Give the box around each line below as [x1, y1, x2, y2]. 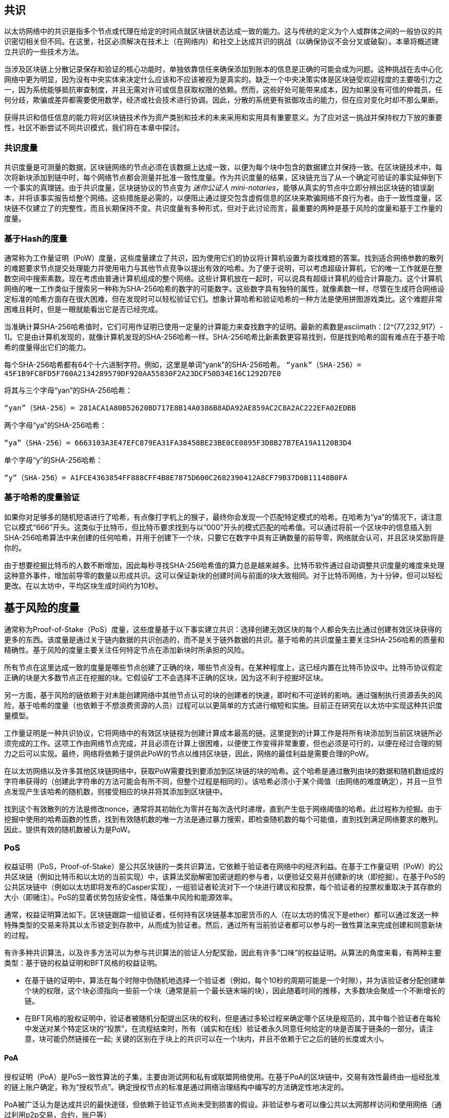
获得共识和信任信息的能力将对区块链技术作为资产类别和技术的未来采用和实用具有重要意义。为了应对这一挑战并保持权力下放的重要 [4, 113, 442, 122]
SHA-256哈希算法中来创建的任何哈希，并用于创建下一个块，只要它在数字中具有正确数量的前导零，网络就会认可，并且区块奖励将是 [4, 533, 445, 542]
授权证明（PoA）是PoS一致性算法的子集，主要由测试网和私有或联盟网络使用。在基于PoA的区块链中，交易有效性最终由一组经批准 [4, 1072, 440, 1082]
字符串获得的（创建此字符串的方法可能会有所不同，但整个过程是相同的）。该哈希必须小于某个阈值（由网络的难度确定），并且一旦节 [4, 776, 442, 786]
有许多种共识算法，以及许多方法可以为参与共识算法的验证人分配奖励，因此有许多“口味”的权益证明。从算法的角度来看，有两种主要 [4, 948, 442, 957]
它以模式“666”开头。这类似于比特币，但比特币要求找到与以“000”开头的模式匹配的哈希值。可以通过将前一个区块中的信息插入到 [4, 522, 432, 532]
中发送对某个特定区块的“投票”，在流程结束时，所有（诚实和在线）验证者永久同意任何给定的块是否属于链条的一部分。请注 [25, 1024, 434, 1033]
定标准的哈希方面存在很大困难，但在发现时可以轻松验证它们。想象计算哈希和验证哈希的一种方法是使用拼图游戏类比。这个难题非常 [4, 294, 442, 303]
